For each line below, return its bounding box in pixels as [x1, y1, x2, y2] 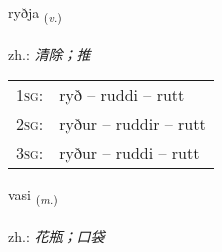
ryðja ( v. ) [8, 2, 62, 25]
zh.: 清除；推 [8, 43, 91, 64]
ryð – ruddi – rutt [59, 83, 185, 107]
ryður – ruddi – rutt [59, 141, 200, 165]
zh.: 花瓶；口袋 [8, 226, 105, 247]
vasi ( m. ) [8, 184, 58, 208]
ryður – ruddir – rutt [59, 112, 206, 136]
